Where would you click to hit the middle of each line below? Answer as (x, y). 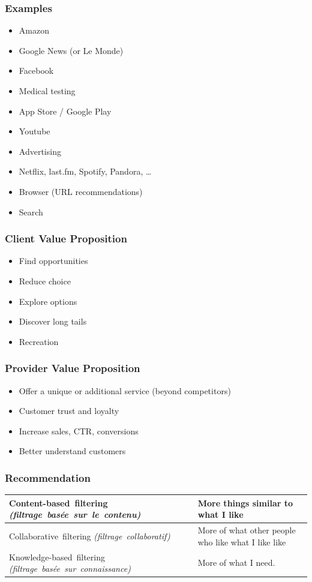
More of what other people (247, 530)
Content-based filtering (58, 502)
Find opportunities (53, 261)
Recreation (39, 341)
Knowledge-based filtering (57, 556)
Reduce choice (45, 280)
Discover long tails (53, 321)
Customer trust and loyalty (69, 411)
